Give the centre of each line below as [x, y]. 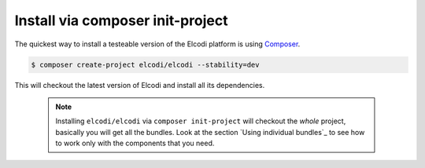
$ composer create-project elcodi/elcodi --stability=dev [145, 64]
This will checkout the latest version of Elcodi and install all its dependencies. [140, 85]
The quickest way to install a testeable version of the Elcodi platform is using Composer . [157, 44]
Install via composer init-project [121, 20]
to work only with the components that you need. [135, 143]
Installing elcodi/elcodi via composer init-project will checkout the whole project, [201, 121]
